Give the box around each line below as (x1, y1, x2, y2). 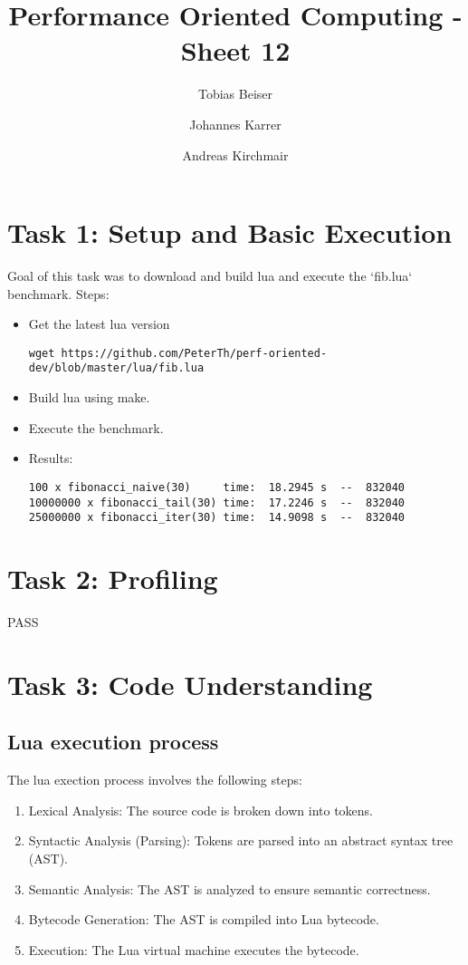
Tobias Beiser (197, 84, 273, 103)
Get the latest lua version (28, 314, 170, 333)
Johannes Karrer (189, 114, 282, 133)
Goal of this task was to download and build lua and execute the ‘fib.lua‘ (7, 266, 413, 285)
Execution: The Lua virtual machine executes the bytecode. (28, 940, 359, 959)
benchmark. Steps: (7, 284, 110, 303)
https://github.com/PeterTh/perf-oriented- (61, 346, 328, 360)
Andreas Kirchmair (182, 145, 289, 164)
